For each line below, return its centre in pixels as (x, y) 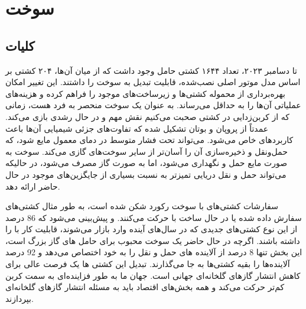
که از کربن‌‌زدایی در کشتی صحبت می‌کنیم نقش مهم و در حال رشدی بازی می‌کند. (147, 116)
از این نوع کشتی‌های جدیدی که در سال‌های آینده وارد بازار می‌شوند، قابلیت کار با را (152, 229)
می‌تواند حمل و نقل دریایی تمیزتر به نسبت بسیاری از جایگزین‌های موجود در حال (146, 174)
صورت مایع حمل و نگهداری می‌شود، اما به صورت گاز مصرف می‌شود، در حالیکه (147, 163)
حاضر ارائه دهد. (33, 186)
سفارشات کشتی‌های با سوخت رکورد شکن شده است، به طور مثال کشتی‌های (142, 206)
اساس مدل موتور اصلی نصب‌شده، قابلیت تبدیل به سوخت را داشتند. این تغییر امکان (153, 82)
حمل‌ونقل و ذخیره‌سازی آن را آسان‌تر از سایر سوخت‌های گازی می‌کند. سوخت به (147, 151)
